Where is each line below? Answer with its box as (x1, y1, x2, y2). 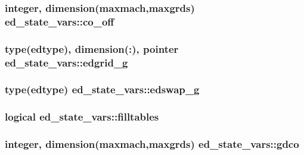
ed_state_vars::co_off (5, 14, 114, 29)
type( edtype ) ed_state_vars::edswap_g (5, 82, 200, 97)
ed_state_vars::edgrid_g (5, 55, 128, 69)
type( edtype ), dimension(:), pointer (5, 41, 179, 56)
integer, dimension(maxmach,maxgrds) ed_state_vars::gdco (5, 137, 299, 151)
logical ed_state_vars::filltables (5, 109, 159, 124)
